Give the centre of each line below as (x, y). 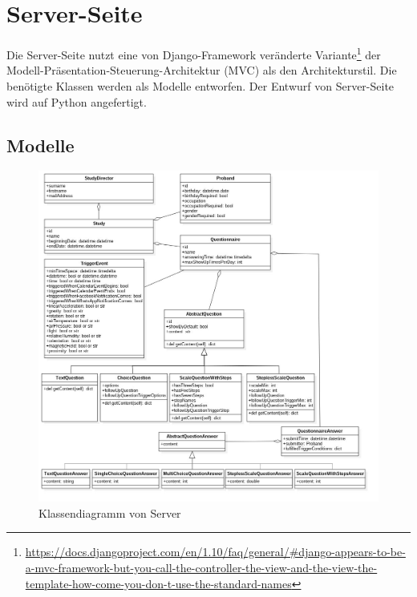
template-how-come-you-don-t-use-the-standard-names (158, 583)
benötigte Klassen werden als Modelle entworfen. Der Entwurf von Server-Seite (200, 85)
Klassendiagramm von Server (110, 512)
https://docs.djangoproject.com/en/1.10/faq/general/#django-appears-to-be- (215, 552)
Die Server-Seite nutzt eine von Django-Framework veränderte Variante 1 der (194, 53)
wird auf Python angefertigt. (77, 101)
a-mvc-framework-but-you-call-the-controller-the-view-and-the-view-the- (201, 567)
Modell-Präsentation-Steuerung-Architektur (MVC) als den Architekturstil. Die (202, 70)
